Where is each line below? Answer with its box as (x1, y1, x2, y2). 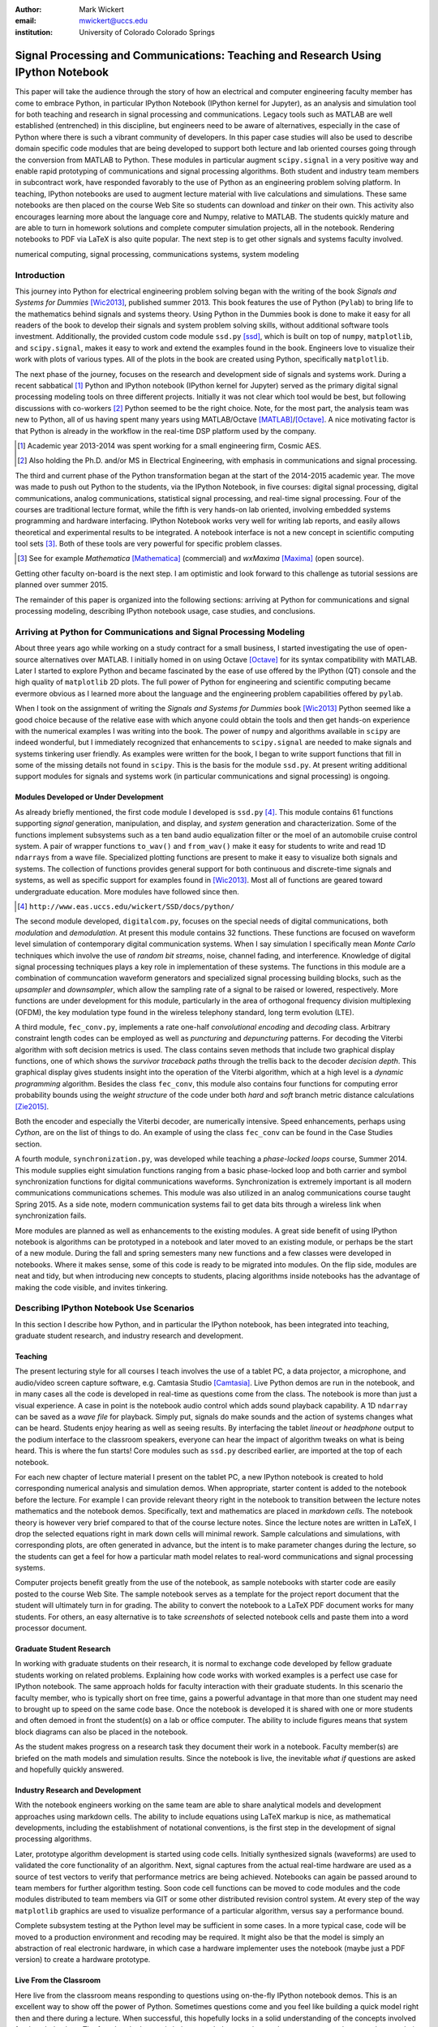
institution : (15, 27, 54, 36)
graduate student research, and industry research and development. (15, 1331, 243, 1341)
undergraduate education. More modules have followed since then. (15, 886, 239, 896)
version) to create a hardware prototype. (15, 1955, 151, 1965)
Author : (15, 5, 42, 14)
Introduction (15, 269, 65, 281)
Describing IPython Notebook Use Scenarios (15, 1302, 195, 1313)
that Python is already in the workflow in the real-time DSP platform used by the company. (15, 426, 316, 435)
